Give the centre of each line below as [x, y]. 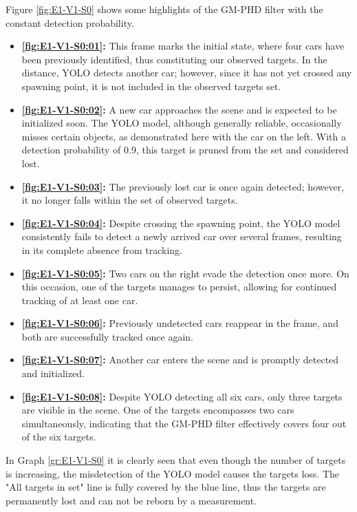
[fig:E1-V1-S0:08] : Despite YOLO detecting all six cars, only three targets [182, 396]
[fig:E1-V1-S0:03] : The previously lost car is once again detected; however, [183, 186]
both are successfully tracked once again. [107, 336]
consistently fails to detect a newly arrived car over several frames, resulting [182, 236]
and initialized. [53, 373]
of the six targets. [59, 437]
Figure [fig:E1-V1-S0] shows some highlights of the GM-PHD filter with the [164, 9]
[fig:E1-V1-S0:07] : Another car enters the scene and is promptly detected [180, 360]
